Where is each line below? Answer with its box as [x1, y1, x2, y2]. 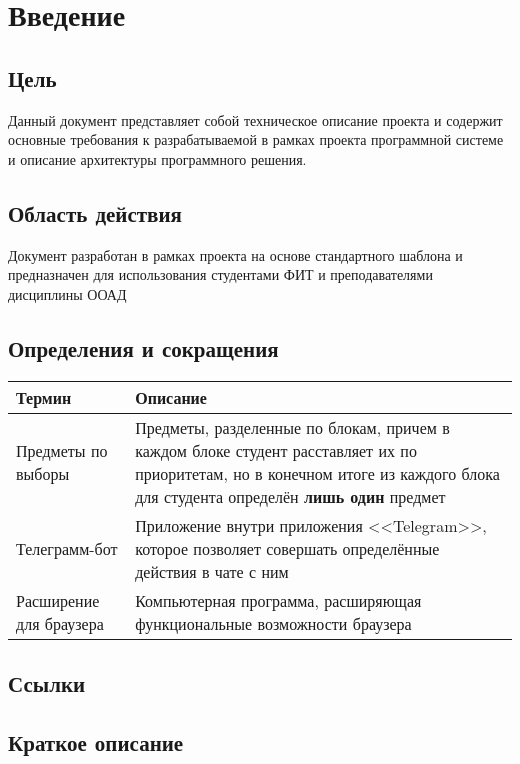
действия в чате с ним [135, 559, 289, 583]
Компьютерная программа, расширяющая [135, 588, 422, 612]
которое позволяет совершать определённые [135, 536, 440, 560]
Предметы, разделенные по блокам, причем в [135, 415, 450, 439]
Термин [16, 385, 72, 409]
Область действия [8, 197, 182, 228]
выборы [16, 461, 70, 485]
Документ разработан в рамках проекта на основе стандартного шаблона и [8, 244, 463, 265]
